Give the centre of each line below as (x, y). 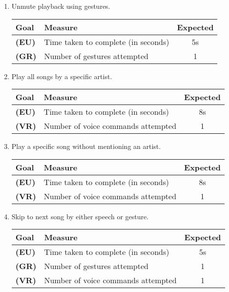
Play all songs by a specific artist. (62, 76)
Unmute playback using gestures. (61, 6)
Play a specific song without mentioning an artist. (86, 146)
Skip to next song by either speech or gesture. (80, 216)
